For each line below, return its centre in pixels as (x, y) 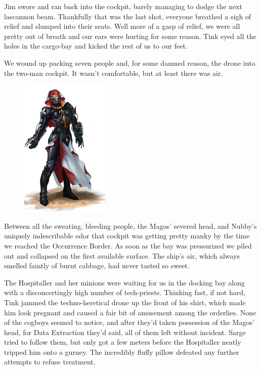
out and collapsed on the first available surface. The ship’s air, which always (122, 255)
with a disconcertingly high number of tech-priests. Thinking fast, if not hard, (125, 292)
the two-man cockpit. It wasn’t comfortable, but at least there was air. (114, 73)
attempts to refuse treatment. (50, 362)
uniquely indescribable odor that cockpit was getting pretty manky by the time (127, 236)
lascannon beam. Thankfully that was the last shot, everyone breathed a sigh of (128, 16)
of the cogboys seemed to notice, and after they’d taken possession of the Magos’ (129, 322)
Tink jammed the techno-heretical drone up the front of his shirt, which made (125, 302)
